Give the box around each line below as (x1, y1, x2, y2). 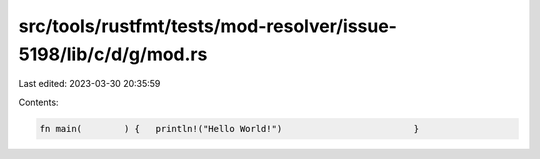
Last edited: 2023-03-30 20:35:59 (18, 78, 161, 90)
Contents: (18, 96, 59, 108)
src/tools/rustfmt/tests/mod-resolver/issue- (18, 15, 397, 37)
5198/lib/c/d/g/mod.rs (18, 43, 208, 65)
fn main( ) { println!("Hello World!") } (39, 123, 420, 134)
